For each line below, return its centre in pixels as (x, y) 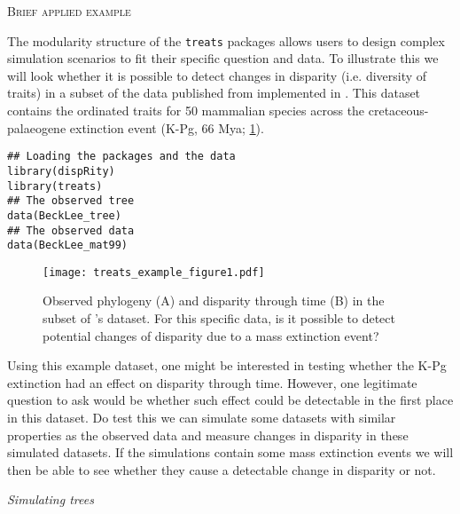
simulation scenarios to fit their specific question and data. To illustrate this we (223, 58)
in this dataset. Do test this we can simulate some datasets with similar (202, 418)
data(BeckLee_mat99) (68, 245)
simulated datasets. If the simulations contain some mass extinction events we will (230, 452)
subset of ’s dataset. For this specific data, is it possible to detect (219, 318)
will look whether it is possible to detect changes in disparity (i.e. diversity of (217, 75)
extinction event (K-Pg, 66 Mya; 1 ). (167, 127)
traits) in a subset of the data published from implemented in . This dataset (214, 93)
